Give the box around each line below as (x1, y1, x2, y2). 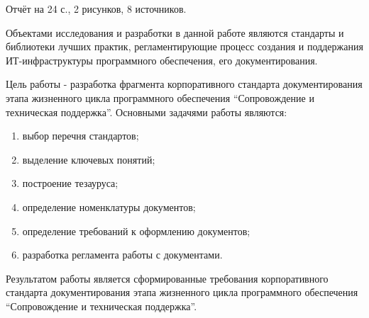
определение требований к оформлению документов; (22, 223, 250, 238)
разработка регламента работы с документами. (22, 247, 223, 262)
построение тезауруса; (22, 176, 119, 191)
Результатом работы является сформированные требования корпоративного (6, 271, 329, 285)
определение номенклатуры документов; (22, 199, 196, 214)
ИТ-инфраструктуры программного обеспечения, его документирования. (6, 52, 318, 67)
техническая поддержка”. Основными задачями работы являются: (6, 104, 287, 119)
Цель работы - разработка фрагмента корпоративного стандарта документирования (6, 76, 363, 91)
